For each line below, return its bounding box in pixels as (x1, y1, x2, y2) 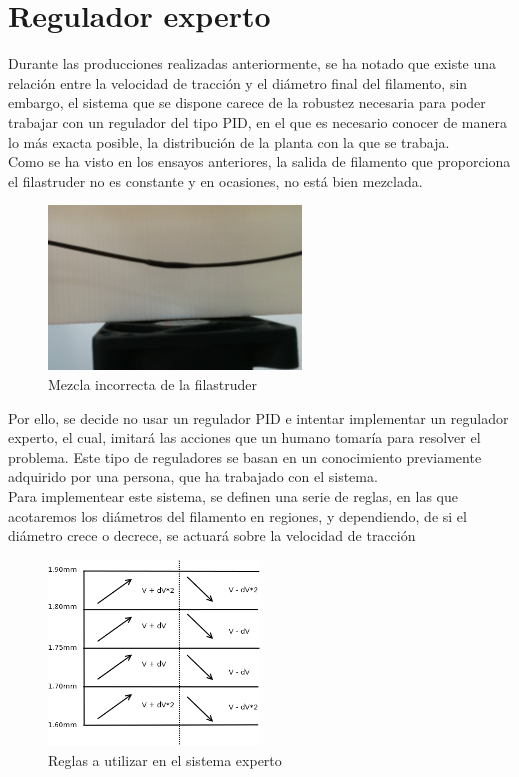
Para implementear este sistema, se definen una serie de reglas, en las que (8, 486, 458, 507)
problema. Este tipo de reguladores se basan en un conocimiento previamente (8, 446, 482, 467)
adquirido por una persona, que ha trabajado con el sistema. (8, 466, 378, 487)
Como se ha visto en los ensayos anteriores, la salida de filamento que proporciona (8, 151, 511, 172)
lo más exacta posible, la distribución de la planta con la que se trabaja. (8, 131, 450, 152)
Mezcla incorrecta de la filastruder (48, 374, 258, 395)
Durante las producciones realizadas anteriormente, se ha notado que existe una (8, 53, 497, 74)
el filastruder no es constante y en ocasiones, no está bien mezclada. (8, 170, 423, 191)
